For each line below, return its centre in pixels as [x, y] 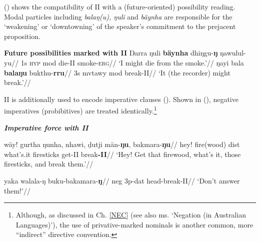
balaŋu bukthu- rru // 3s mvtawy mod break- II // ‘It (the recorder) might [117, 72]
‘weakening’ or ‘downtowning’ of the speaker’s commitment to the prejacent [120, 26]
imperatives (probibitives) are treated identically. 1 [80, 110]
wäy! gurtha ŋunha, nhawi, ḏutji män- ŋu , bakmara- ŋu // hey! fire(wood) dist [122, 144]
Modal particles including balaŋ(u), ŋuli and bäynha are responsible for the [118, 16]
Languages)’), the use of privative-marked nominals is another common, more [134, 224]
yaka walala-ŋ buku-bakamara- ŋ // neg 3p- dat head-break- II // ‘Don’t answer [122, 180]
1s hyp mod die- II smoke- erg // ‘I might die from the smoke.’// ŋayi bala [132, 62]
